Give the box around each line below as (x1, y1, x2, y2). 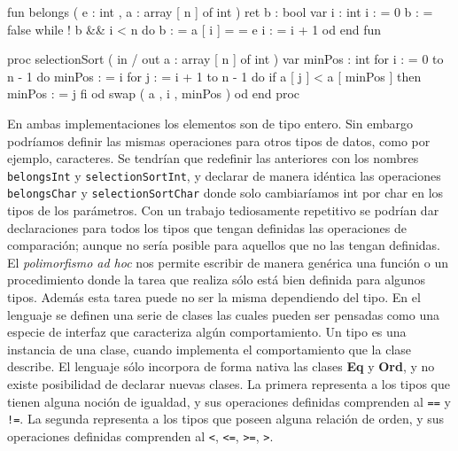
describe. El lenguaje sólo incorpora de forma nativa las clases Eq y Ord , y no (7, 357, 435, 376)
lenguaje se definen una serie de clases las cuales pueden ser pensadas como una (7, 305, 439, 323)
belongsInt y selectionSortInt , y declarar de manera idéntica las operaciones (7, 166, 441, 184)
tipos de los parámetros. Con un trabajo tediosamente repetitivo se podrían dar (7, 201, 439, 220)
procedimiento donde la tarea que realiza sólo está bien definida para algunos (7, 270, 426, 289)
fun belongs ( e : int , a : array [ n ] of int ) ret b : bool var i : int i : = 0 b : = (7, 3, 433, 20)
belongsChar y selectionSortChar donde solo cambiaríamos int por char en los (7, 183, 444, 202)
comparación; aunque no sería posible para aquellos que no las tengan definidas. (7, 236, 440, 254)
